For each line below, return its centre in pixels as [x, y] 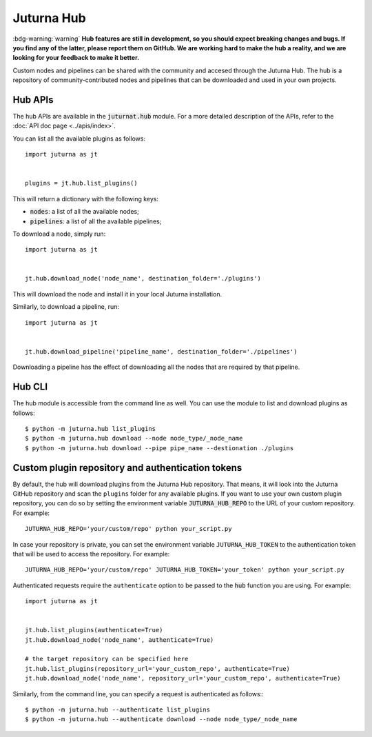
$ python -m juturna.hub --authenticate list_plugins [117, 710]
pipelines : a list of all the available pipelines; [96, 221]
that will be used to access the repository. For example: [91, 554]
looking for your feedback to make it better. [76, 58]
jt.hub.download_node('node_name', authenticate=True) [120, 640]
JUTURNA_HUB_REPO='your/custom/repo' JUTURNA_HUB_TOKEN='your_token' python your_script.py [185, 570]
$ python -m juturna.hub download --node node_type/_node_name [134, 438]
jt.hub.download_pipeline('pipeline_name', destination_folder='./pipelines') [161, 351]
